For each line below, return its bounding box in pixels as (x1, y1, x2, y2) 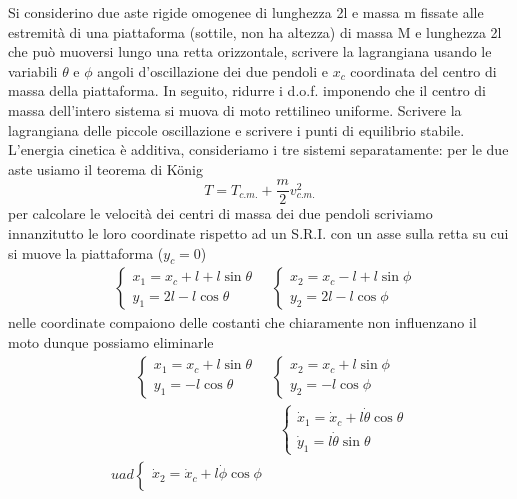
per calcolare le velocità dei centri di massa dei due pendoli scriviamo (8, 203, 433, 224)
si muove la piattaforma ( (8, 242, 164, 263)
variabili (8, 60, 58, 81)
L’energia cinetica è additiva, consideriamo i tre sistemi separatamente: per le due (8, 139, 509, 160)
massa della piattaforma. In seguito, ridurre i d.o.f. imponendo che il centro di (8, 80, 487, 101)
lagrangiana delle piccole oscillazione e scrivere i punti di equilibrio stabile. (8, 119, 465, 140)
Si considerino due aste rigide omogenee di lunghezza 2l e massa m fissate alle (8, 2, 484, 22)
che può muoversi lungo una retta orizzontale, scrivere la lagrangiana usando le (8, 41, 492, 62)
